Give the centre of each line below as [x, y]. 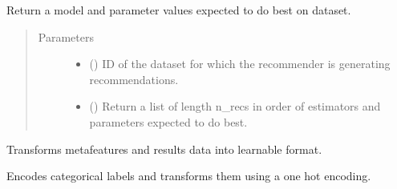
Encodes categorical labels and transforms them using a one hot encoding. [189, 176]
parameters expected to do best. [168, 121]
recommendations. [134, 79]
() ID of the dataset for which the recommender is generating [240, 64]
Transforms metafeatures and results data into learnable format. [164, 149]
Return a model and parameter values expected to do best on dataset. [179, 10]
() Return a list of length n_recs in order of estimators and [235, 106]
